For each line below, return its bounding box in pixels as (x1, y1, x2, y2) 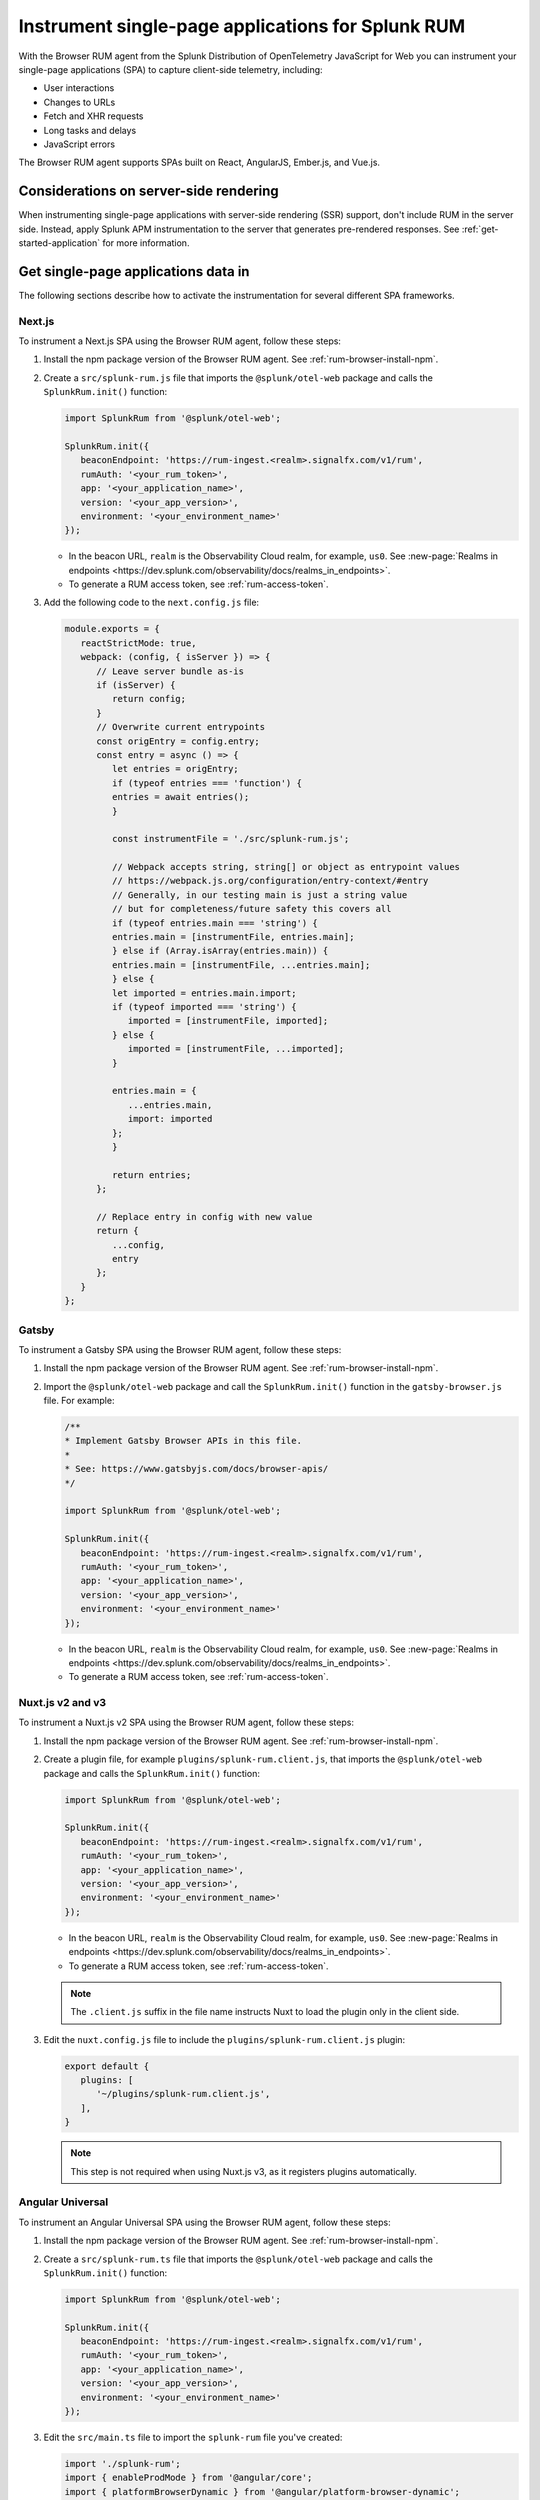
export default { (64, 2060, 150, 2072)
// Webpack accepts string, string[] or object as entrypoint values (111, 861, 460, 873)
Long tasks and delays (43, 124, 137, 136)
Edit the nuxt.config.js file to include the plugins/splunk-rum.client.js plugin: (43, 2033, 406, 2045)
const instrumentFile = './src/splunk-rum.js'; (111, 833, 350, 845)
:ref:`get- (461, 223, 499, 235)
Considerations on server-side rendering (18, 183, 279, 200)
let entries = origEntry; (111, 763, 239, 775)
